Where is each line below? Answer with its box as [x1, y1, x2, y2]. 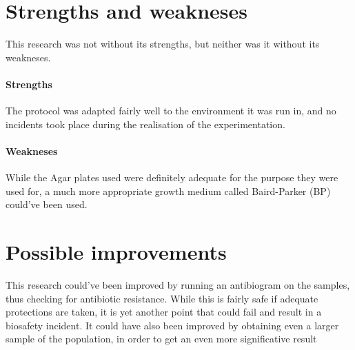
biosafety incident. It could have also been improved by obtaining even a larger [6, 318, 339, 332]
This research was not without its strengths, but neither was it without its [6, 37, 320, 51]
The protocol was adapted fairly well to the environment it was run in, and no [6, 103, 336, 118]
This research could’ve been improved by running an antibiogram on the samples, [6, 278, 350, 291]
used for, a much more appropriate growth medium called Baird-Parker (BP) [6, 183, 331, 198]
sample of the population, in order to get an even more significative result [6, 331, 317, 346]
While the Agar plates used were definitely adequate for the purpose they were [6, 170, 338, 185]
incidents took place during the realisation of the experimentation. [6, 116, 285, 131]
